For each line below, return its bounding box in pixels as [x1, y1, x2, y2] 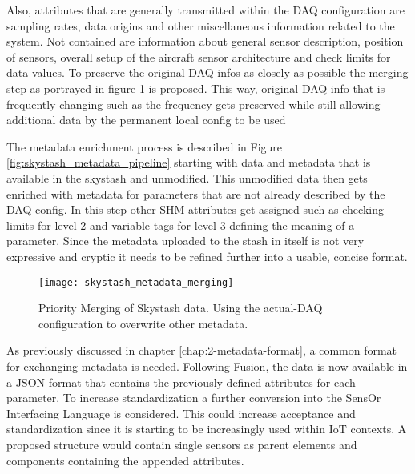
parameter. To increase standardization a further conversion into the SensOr [6, 389, 381, 406]
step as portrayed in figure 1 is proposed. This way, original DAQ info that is [6, 79, 385, 96]
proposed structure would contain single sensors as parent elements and [6, 436, 357, 452]
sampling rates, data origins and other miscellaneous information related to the [6, 17, 395, 34]
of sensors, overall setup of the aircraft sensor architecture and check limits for [6, 48, 391, 65]
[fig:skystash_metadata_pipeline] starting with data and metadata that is [6, 154, 371, 171]
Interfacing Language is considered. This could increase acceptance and [6, 404, 356, 421]
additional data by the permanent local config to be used [6, 111, 286, 128]
